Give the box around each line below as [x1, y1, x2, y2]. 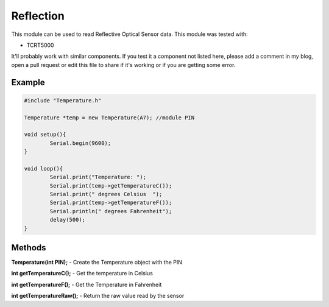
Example [11, 77, 45, 88]
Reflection [11, 9, 65, 23]
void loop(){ [24, 165, 63, 172]
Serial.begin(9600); [49, 139, 111, 146]
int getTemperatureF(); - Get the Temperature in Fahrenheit [11, 281, 162, 288]
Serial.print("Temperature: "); [49, 174, 146, 181]
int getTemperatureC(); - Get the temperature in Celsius [11, 270, 154, 277]
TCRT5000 [26, 41, 54, 49]
